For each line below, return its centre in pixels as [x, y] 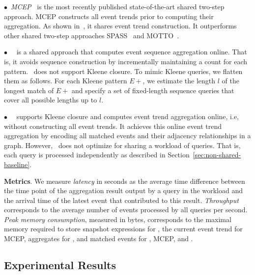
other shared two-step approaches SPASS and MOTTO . [92, 35]
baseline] [17, 164]
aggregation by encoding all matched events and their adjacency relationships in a [127, 136]
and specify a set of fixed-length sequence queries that [153, 90]
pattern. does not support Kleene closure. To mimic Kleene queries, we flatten [123, 71]
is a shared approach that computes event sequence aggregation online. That [132, 52]
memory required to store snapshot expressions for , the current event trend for [123, 229]
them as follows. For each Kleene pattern [66, 81]
